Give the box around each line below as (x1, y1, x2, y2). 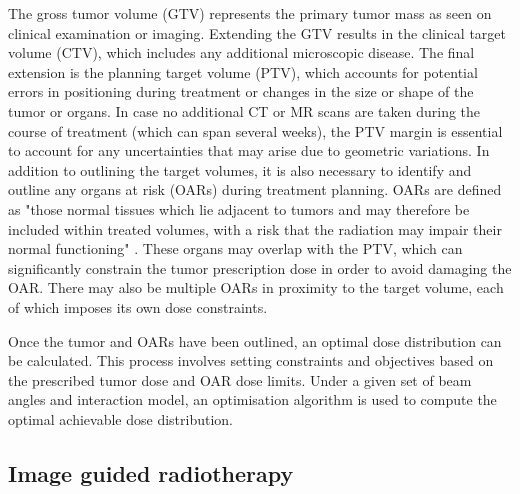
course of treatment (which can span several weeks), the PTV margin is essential (8, 120, 503, 141)
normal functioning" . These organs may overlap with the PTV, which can (8, 238, 463, 259)
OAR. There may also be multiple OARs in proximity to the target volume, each (8, 277, 504, 298)
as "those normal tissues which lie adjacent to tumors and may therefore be (8, 198, 470, 219)
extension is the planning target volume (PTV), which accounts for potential (8, 61, 478, 82)
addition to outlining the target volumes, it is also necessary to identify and (8, 159, 472, 180)
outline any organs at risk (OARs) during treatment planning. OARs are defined (8, 179, 502, 200)
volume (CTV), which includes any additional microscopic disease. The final (8, 42, 475, 63)
